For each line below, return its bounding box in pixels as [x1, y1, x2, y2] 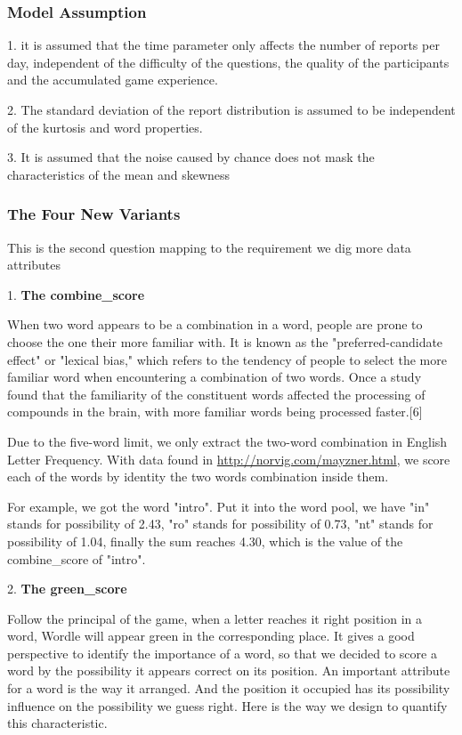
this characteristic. [7, 714, 108, 732]
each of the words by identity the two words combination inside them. [7, 467, 389, 486]
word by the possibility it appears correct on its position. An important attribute [7, 661, 450, 680]
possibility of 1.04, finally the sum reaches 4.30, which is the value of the [7, 531, 403, 550]
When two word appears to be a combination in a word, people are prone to [7, 315, 423, 334]
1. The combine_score [7, 285, 145, 303]
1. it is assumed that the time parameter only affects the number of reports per [7, 36, 440, 54]
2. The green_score [7, 579, 127, 598]
